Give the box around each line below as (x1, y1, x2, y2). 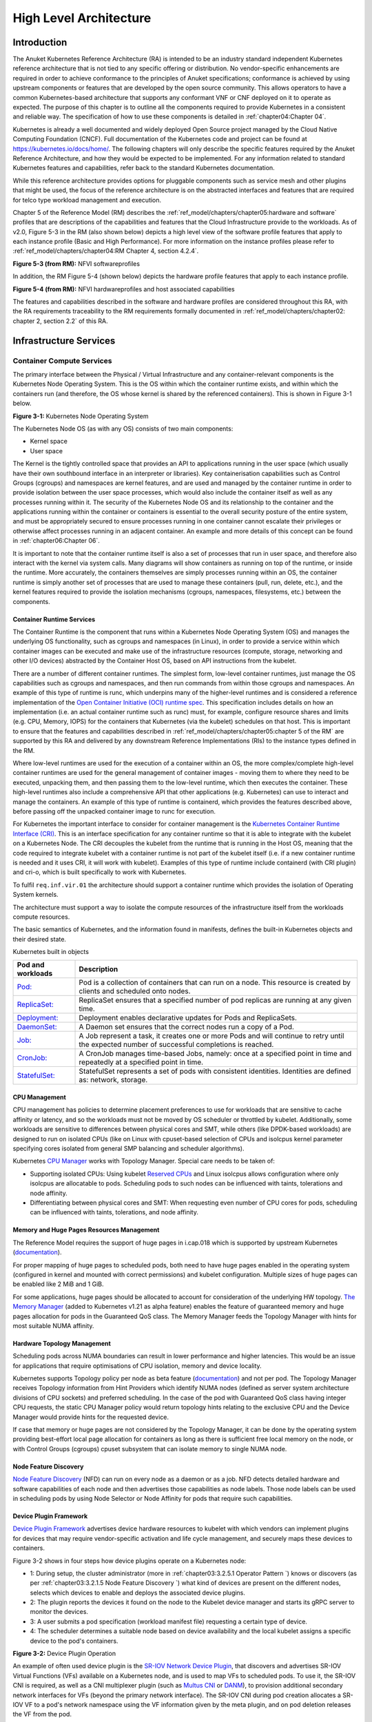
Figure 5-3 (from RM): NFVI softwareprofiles (12, 259, 141, 268)
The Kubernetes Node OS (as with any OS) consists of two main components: (12, 424, 234, 433)
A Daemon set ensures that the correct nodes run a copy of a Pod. (79, 1022, 294, 1032)
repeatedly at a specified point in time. (79, 1057, 203, 1067)
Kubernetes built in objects (12, 948, 90, 956)
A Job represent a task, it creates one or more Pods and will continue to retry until (79, 1031, 344, 1041)
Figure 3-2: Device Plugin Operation (12, 1650, 116, 1658)
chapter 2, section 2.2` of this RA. (12, 317, 108, 325)
